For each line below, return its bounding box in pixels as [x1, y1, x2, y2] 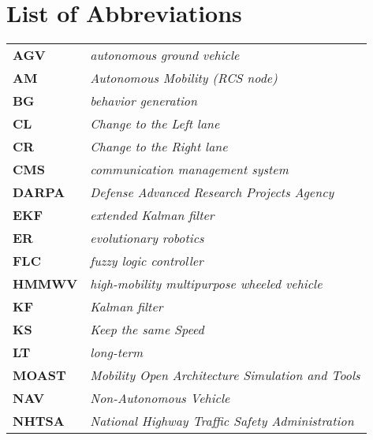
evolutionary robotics [90, 229, 204, 248]
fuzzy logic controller [90, 252, 203, 270]
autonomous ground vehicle [90, 46, 240, 65]
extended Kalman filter [90, 206, 214, 225]
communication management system [90, 160, 289, 179]
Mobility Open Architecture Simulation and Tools [90, 366, 360, 385]
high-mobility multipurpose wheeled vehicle [90, 274, 323, 293]
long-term [90, 343, 144, 362]
